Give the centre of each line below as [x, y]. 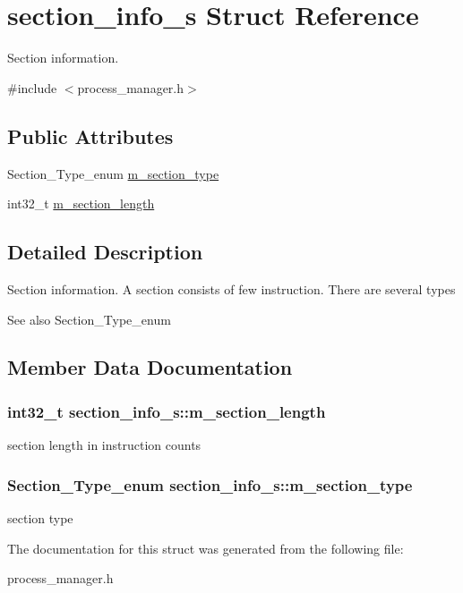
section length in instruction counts [104, 445]
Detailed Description [105, 252]
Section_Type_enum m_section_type [113, 173]
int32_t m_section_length [81, 203]
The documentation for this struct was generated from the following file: [206, 548]
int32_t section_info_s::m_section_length [167, 411]
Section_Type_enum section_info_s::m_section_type [210, 484]
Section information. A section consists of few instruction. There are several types [231, 288]
